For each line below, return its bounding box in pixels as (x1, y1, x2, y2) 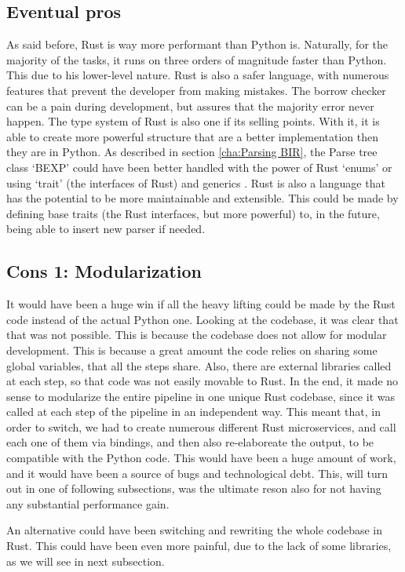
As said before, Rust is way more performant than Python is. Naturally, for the (6, 36, 388, 53)
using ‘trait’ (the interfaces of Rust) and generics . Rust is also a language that (6, 174, 385, 191)
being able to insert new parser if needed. (6, 220, 206, 237)
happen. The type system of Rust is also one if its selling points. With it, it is (6, 113, 380, 129)
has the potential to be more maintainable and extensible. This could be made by (6, 190, 399, 206)
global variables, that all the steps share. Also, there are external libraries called (6, 357, 392, 373)
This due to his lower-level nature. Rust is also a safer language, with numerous (6, 67, 389, 83)
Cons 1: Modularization (6, 259, 202, 283)
